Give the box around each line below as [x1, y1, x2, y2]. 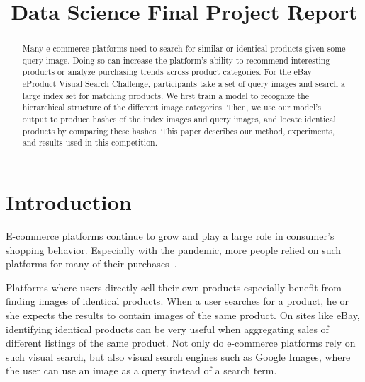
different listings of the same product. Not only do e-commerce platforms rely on [6, 335, 356, 350]
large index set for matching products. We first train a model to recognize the [22, 89, 310, 101]
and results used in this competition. [22, 137, 158, 149]
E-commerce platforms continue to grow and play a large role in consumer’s [6, 228, 335, 243]
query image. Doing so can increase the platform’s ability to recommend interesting [22, 54, 330, 66]
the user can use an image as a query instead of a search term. [6, 363, 277, 378]
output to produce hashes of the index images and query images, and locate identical [22, 113, 336, 125]
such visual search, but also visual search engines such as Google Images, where [6, 349, 351, 364]
